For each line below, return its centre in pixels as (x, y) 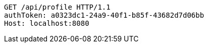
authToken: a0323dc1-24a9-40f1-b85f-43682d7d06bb (104, 15)
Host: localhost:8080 (47, 23)
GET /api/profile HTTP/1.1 (57, 7)
